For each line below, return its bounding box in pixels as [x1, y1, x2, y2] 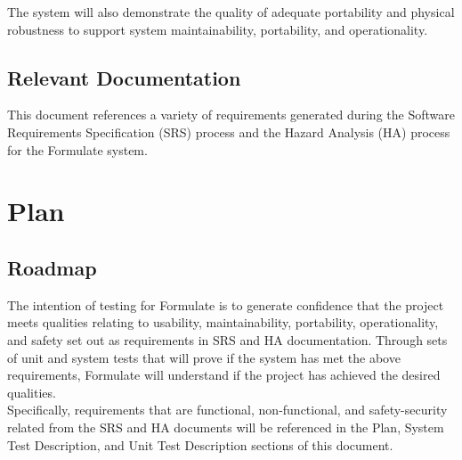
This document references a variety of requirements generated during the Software [7, 105, 455, 124]
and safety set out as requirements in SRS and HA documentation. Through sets [7, 330, 448, 349]
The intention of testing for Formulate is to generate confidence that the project [7, 295, 444, 314]
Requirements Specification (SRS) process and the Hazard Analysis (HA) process [7, 122, 450, 141]
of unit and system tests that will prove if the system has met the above [7, 348, 401, 366]
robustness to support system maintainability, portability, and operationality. [7, 20, 428, 38]
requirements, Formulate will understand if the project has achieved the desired [7, 366, 441, 384]
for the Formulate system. [7, 140, 148, 159]
